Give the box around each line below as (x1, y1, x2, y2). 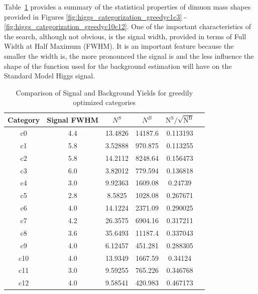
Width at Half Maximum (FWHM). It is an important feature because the (4, 41, 234, 51)
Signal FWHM (47, 115, 99, 125)
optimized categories (73, 97, 136, 108)
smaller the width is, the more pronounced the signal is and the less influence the (4, 50, 254, 61)
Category (8, 115, 40, 125)
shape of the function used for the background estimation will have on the (4, 60, 232, 71)
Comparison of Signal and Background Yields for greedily (16, 87, 193, 97)
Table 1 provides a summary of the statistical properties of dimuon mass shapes (4, 2, 251, 12)
